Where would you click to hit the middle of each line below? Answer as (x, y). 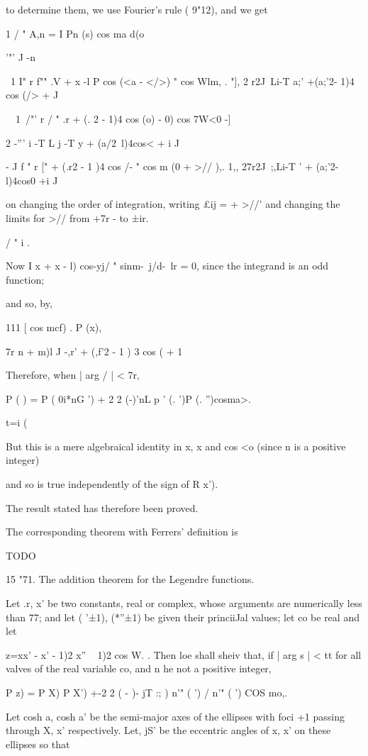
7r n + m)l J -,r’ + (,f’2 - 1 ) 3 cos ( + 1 (94, 351)
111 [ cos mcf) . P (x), (54, 327)
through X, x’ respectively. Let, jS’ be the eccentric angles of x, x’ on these (168, 730)
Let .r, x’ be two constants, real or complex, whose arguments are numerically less (184, 603)
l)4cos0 (21, 180)
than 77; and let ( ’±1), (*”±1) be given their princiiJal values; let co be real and (183, 617)
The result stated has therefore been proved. (102, 507)
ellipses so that (38, 744)
